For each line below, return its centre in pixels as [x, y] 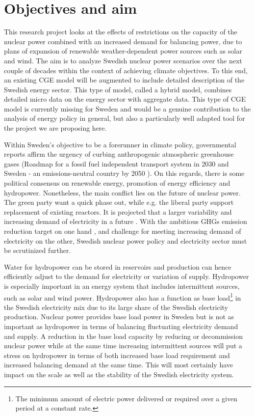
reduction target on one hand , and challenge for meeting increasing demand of [123, 231]
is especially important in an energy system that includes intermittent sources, [122, 286]
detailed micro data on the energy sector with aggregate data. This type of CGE [125, 99]
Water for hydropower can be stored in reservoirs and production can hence [118, 266]
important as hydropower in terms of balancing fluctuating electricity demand [121, 326]
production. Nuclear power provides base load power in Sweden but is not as [119, 317]
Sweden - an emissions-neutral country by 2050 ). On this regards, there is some [124, 173]
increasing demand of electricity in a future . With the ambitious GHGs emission [126, 221]
